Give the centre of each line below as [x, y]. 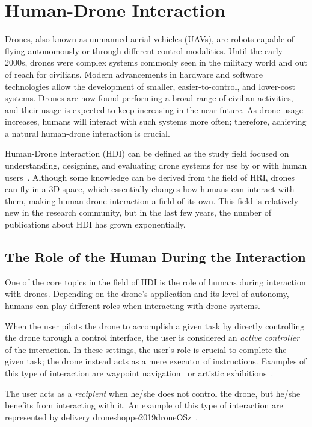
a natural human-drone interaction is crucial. [87, 133]
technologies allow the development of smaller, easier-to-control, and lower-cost [150, 86]
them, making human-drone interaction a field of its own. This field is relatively [152, 200]
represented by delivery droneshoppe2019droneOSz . [102, 416]
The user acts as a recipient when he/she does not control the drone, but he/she [153, 393]
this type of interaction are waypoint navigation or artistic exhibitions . [139, 372]
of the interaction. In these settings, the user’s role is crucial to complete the [146, 349]
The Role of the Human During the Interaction [155, 257]
